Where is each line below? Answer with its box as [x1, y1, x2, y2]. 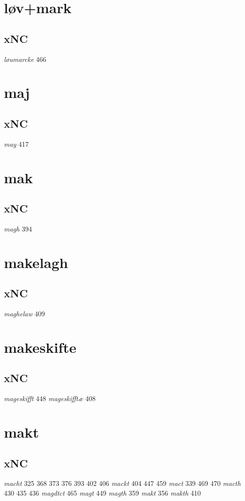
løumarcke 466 [4, 54, 47, 64]
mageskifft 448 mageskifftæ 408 [4, 393, 96, 404]
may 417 [4, 138, 29, 149]
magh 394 [4, 223, 32, 233]
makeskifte [4, 337, 77, 357]
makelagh [4, 252, 68, 272]
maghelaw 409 [4, 308, 45, 319]
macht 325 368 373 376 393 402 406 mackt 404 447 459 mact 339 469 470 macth [4, 478, 241, 488]
